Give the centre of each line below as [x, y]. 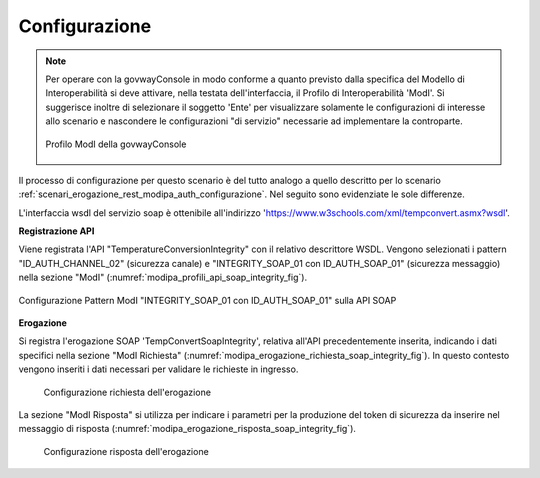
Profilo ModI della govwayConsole [116, 144]
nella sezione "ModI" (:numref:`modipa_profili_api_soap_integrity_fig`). [163, 277]
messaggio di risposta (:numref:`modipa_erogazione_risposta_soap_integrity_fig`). [187, 429]
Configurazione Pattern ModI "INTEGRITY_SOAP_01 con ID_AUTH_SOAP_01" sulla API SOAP [207, 300]
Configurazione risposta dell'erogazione [126, 451]
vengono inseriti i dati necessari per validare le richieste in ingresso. [158, 369]
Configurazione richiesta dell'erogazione [127, 392]
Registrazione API [56, 231]
